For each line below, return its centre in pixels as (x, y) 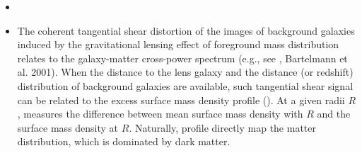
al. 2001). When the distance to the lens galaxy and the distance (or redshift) (185, 72)
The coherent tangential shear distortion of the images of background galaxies (186, 30)
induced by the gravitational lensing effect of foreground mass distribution (178, 44)
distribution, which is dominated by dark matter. (124, 141)
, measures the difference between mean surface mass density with (160, 114)
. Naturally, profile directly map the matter (223, 127)
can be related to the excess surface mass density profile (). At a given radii (181, 100)
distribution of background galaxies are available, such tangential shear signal (185, 85)
